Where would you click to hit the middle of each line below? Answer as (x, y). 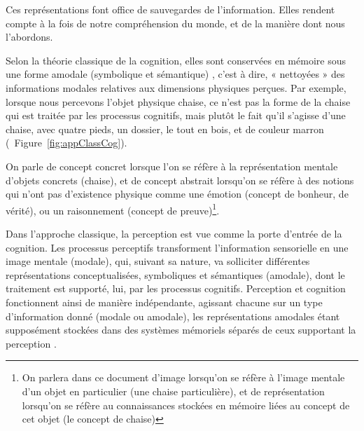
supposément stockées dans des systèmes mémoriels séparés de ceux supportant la (181, 330)
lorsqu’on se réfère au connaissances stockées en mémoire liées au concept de (186, 405)
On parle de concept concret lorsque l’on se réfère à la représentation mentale (172, 166)
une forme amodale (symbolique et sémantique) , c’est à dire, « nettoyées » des (175, 74)
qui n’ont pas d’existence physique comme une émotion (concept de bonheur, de (177, 194)
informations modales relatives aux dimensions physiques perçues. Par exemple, (176, 87)
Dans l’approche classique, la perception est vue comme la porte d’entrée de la (174, 233)
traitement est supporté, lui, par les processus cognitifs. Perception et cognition (176, 288)
